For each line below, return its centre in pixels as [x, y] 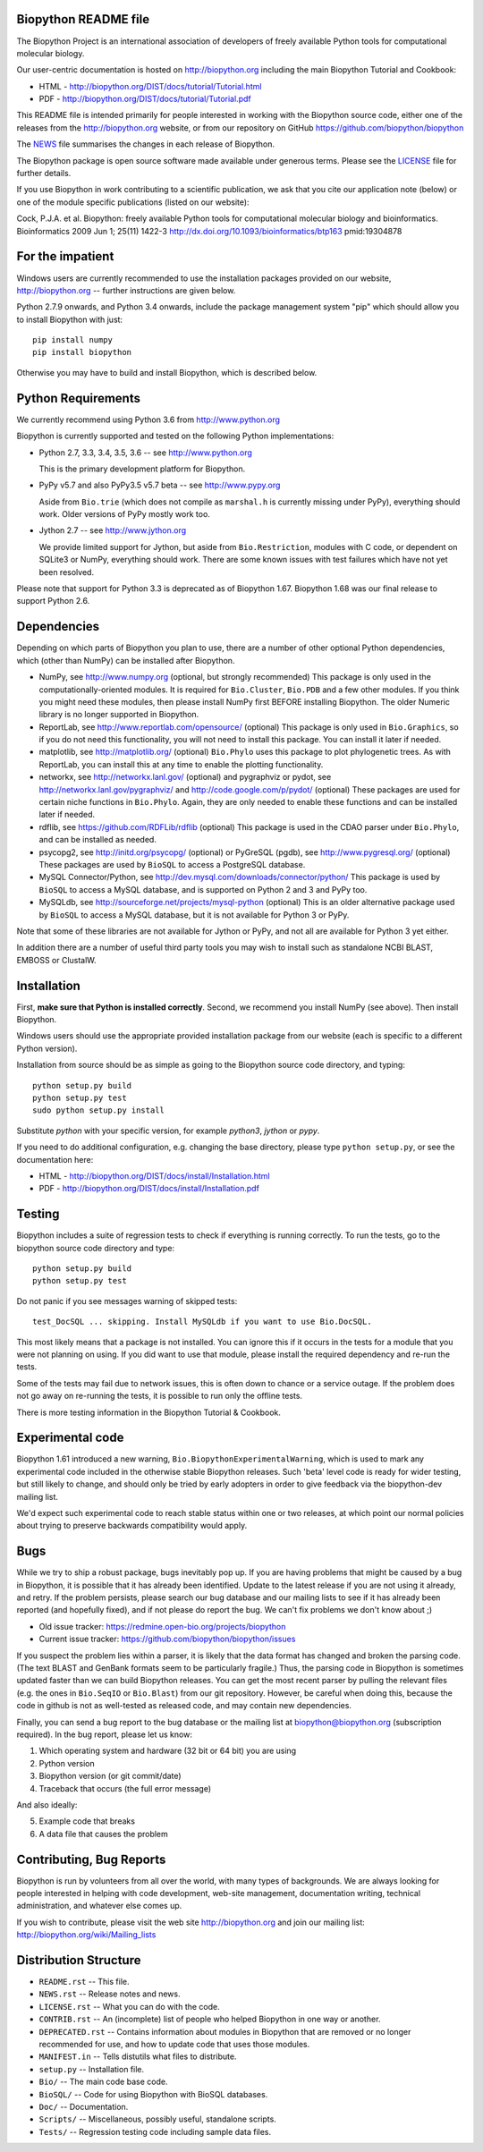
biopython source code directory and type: [95, 1248]
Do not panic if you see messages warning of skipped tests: [127, 1301]
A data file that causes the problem [104, 1834]
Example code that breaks [87, 1821]
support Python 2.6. [53, 601]
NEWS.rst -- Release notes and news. [110, 1994]
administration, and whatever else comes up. [99, 1906]
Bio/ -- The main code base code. [103, 2082]
